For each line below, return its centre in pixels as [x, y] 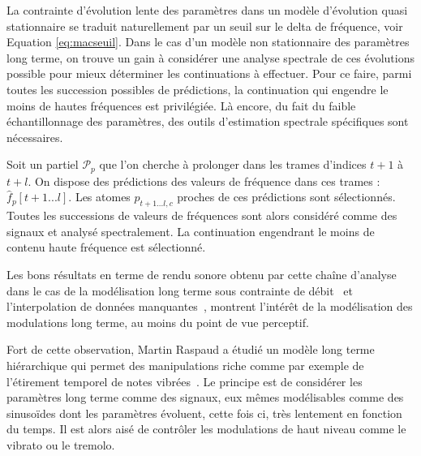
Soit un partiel [43, 164]
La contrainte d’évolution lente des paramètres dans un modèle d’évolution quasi [207, 10]
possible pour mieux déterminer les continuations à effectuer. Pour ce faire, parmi [209, 73]
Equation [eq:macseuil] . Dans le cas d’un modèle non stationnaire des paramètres [208, 42]
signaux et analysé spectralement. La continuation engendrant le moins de [191, 231]
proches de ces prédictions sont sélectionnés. [286, 197]
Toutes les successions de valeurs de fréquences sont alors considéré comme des [202, 215]
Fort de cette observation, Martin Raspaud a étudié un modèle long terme [191, 349]
